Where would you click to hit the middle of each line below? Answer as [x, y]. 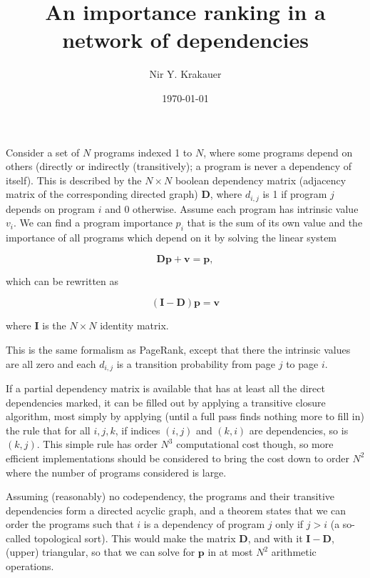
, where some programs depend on [278, 152]
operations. [30, 566]
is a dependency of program [204, 524]
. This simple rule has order [97, 444]
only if [289, 524]
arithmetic [294, 552]
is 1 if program [295, 194]
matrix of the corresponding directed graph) [102, 194]
